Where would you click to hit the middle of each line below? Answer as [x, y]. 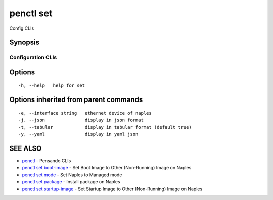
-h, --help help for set [52, 85]
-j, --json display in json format [81, 120]
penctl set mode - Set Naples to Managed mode [72, 175]
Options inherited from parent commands [76, 100]
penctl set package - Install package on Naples [71, 182]
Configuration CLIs [33, 57]
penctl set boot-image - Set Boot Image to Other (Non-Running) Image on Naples [107, 168]
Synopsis [25, 43]
